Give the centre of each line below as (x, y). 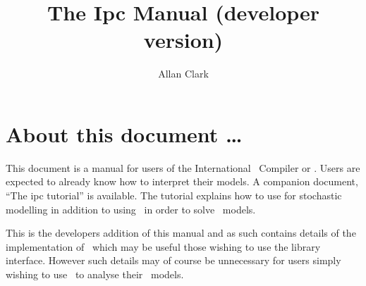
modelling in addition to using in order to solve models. (131, 209)
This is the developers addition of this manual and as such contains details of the (181, 233)
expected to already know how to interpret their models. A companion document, (182, 181)
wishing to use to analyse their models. (95, 274)
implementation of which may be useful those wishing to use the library (163, 246)
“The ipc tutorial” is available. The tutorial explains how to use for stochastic (174, 195)
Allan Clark (183, 74)
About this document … (124, 133)
